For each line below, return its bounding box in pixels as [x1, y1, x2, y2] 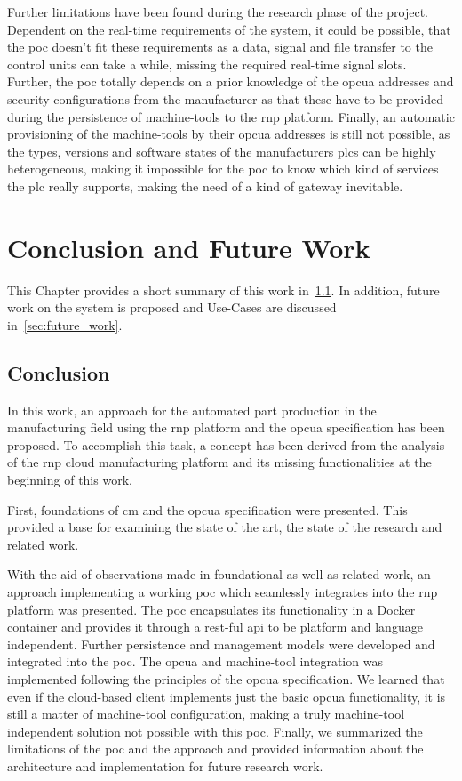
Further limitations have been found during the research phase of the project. [7, 3, 428, 20]
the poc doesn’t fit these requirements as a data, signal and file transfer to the [7, 37, 433, 56]
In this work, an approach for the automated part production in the [7, 400, 377, 419]
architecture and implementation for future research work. [7, 756, 323, 775]
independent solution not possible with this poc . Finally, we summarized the [7, 721, 423, 740]
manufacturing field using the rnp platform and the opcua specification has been [7, 418, 445, 437]
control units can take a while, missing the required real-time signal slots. [7, 54, 407, 73]
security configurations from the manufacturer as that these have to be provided [7, 89, 443, 108]
